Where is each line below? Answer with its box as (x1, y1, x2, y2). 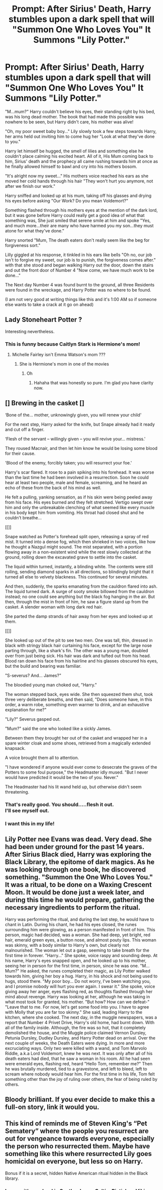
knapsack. (5, 745, 26, 751)
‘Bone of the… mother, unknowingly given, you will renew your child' (5, 412, 142, 418)
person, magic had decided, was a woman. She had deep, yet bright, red (5, 932, 150, 938)
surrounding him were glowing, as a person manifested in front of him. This (5, 926, 155, 932)
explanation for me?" (5, 707, 47, 712)
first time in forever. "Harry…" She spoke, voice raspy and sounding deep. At (5, 952, 158, 958)
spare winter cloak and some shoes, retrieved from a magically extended (5, 740, 151, 746)
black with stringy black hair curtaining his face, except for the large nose (5, 642, 152, 648)
